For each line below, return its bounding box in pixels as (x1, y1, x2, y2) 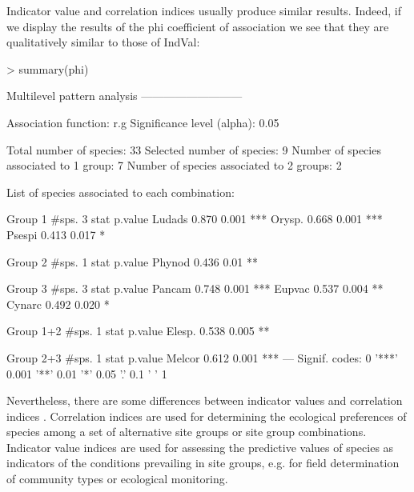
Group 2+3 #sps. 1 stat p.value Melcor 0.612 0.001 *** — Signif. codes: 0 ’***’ (6, 349, 398, 366)
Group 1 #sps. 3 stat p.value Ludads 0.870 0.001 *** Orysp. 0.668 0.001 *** (6, 210, 383, 227)
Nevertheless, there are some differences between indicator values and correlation (6, 392, 403, 409)
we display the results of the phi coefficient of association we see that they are (6, 18, 389, 34)
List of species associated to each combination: (6, 183, 235, 200)
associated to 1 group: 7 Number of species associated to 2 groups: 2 (6, 157, 342, 174)
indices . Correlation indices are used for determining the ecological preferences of (6, 407, 407, 424)
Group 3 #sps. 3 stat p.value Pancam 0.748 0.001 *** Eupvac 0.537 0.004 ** (6, 280, 384, 297)
